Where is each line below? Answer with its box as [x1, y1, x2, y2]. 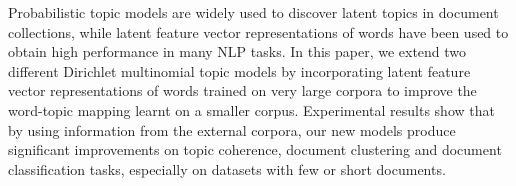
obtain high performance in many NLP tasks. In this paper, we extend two [8, 41, 467, 62]
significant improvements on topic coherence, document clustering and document [8, 139, 502, 160]
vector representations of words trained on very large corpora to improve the [8, 80, 477, 101]
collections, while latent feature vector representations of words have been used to [8, 21, 509, 42]
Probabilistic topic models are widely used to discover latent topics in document [8, 2, 499, 22]
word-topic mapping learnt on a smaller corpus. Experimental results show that [8, 99, 495, 120]
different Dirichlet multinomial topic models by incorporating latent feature [8, 60, 471, 81]
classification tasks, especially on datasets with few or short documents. [8, 158, 446, 179]
